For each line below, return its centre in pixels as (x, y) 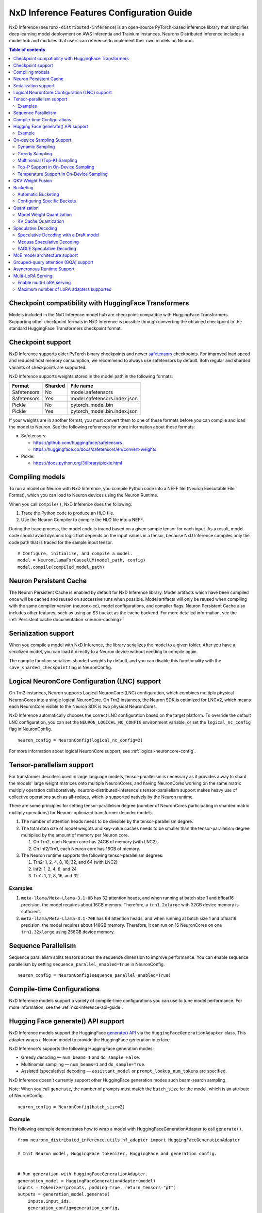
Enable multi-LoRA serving (44, 282)
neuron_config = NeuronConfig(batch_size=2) (72, 1107)
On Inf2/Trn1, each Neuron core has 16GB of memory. (87, 849)
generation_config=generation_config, (74, 1208)
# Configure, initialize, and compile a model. (75, 553)
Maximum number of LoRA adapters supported (65, 289)
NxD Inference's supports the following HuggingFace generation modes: (81, 1049)
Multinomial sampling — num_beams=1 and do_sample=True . (83, 1064)
